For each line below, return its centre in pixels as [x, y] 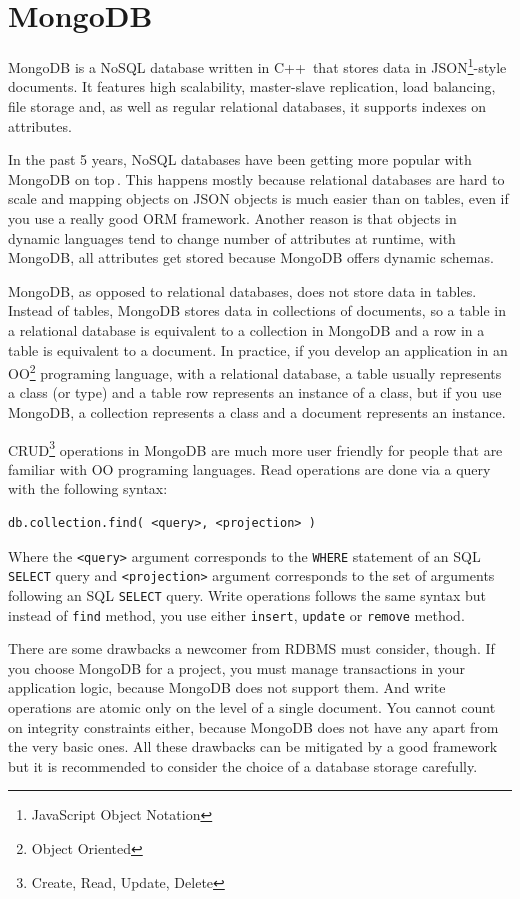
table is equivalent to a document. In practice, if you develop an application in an [258, 349]
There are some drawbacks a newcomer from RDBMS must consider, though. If [251, 648]
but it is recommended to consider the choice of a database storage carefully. [243, 765]
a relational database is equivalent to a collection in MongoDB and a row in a [246, 329]
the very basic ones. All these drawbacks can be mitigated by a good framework [253, 746]
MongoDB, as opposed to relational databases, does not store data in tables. [242, 290]
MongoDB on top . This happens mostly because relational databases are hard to [256, 178]
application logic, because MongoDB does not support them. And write [227, 687]
